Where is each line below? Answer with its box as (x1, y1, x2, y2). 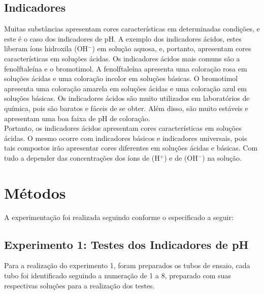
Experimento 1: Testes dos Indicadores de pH (4, 236, 249, 252)
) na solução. (202, 152, 242, 163)
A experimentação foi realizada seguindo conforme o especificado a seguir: (4, 211, 234, 222)
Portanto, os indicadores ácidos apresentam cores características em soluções (4, 123, 242, 133)
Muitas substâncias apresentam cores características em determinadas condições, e (4, 23, 260, 34)
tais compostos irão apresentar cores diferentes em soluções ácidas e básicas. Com (4, 142, 258, 153)
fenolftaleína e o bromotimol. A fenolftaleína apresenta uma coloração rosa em (4, 63, 247, 73)
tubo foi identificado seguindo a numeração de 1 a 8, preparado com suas (4, 270, 231, 281)
